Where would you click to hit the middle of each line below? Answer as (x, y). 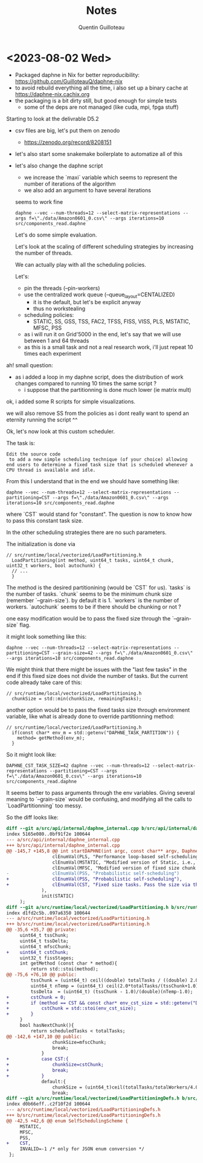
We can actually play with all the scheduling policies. (81, 264)
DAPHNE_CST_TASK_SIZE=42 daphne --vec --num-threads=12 (78, 766)
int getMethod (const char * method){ (69, 963)
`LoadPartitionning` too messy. (44, 806)
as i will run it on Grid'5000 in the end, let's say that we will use (102, 334)
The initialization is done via (41, 544)
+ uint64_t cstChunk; (37, 952)
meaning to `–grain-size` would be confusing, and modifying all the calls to (99, 800)
